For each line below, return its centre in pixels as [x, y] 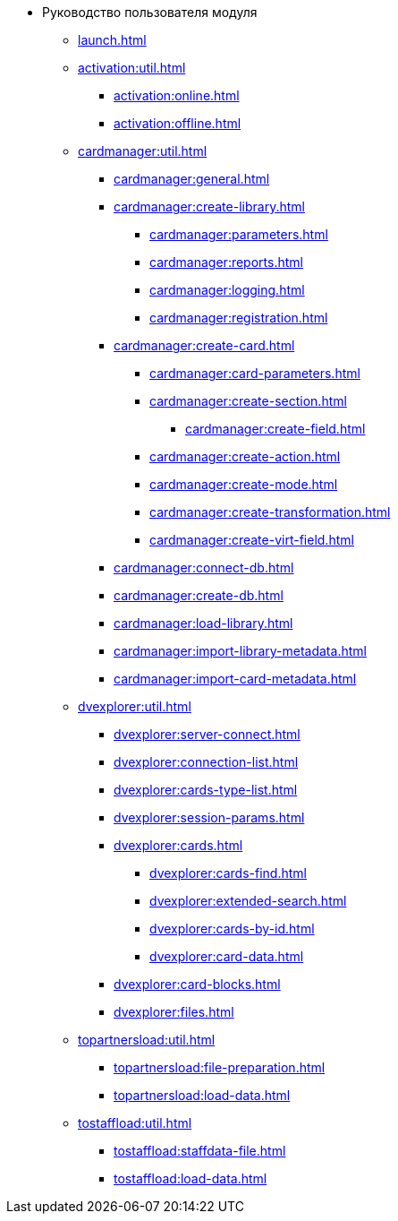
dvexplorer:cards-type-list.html [206, 790]
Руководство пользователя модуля [150, 12]
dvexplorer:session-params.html [209, 817]
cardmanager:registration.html [239, 318]
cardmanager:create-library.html [209, 206]
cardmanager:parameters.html [239, 234]
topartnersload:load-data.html [202, 1095]
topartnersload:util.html [147, 1040]
